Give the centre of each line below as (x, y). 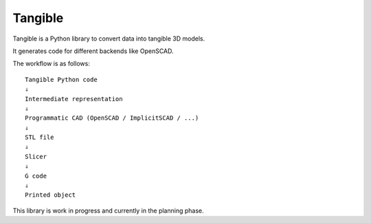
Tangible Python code (61, 79)
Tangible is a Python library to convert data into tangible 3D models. (109, 39)
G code (36, 176)
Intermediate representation (74, 99)
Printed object (50, 195)
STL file (40, 137)
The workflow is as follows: (52, 64)
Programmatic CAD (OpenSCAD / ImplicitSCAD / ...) (112, 118)
